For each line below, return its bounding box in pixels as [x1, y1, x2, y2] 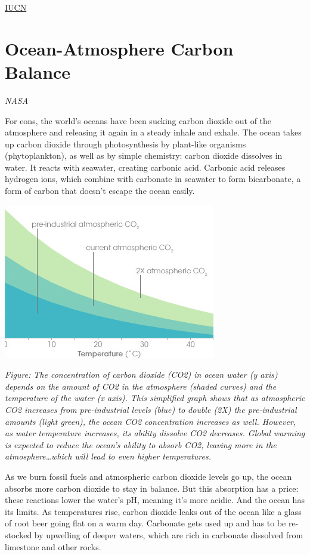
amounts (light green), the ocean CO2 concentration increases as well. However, [5, 415, 296, 427]
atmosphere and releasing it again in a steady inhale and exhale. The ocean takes [5, 126, 302, 138]
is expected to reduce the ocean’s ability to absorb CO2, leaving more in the [5, 438, 277, 451]
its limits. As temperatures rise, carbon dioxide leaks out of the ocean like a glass [5, 505, 302, 517]
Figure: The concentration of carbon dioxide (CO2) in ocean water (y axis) [5, 368, 278, 381]
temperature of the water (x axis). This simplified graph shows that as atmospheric [5, 391, 305, 404]
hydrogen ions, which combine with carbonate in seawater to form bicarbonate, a [5, 172, 301, 185]
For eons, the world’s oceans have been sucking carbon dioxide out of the [5, 114, 272, 127]
